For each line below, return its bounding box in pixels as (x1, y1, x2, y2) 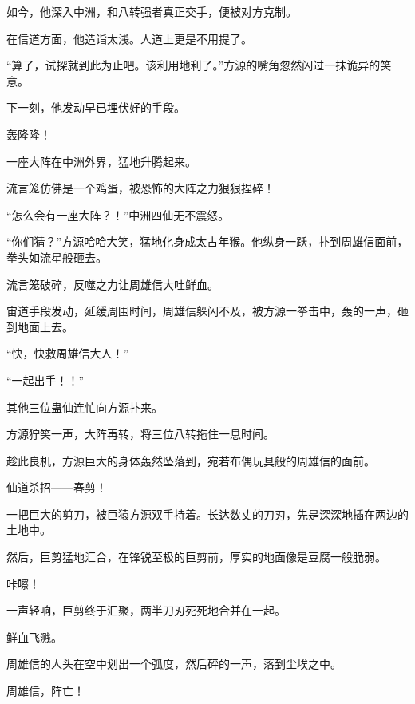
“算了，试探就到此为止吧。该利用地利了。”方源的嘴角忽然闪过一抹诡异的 (6, 57, 381, 73)
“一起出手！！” (6, 371, 85, 388)
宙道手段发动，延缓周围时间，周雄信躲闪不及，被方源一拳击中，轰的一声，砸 (6, 303, 409, 319)
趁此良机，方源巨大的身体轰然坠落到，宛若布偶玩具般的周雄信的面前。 (6, 452, 375, 469)
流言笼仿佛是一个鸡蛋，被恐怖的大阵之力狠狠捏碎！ (6, 180, 275, 196)
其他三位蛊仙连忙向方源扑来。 (6, 398, 163, 415)
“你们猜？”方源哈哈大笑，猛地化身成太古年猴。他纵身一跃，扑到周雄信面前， (6, 233, 409, 250)
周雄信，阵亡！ (6, 682, 85, 699)
